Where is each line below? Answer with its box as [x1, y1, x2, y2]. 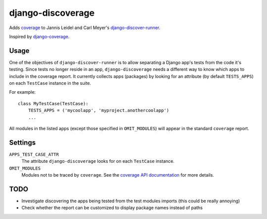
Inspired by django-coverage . [9, 34, 70, 39]
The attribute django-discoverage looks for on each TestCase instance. [21, 158, 175, 164]
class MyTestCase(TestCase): [18, 101, 89, 106]
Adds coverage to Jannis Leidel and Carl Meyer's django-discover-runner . [9, 25, 161, 31]
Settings [9, 138, 36, 146]
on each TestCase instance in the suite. [9, 80, 91, 86]
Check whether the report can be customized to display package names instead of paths [21, 205, 203, 211]
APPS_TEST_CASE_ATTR [9, 151, 59, 157]
